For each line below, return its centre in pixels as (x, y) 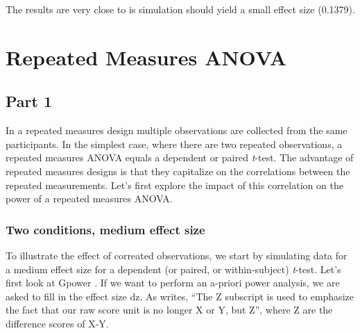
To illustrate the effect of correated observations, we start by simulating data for (177, 255)
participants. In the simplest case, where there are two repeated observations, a (174, 144)
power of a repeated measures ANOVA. (89, 198)
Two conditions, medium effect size (105, 229)
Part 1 (29, 101)
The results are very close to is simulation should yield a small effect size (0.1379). (180, 9)
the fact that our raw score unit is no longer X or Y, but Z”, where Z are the (169, 310)
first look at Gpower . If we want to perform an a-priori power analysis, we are (173, 283)
